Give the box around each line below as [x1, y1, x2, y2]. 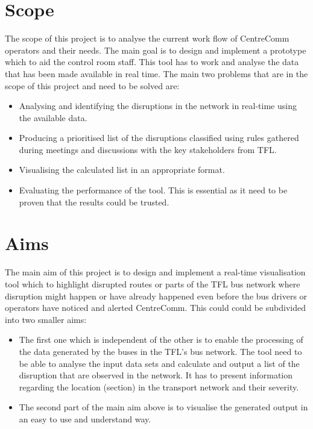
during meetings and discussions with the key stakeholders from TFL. [19, 143, 277, 155]
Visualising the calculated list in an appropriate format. [19, 163, 225, 176]
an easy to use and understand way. [19, 412, 151, 425]
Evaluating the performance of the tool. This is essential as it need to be [19, 184, 288, 196]
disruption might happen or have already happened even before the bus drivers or [5, 289, 308, 302]
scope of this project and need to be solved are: [5, 79, 180, 92]
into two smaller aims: [5, 313, 87, 325]
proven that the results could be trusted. [19, 195, 169, 208]
